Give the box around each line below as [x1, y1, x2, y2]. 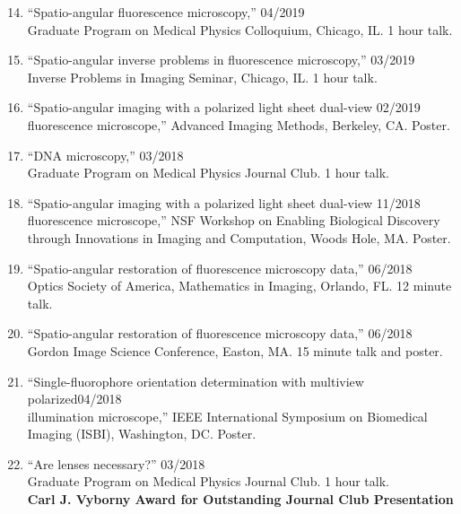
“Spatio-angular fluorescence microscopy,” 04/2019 [27, 3, 305, 21]
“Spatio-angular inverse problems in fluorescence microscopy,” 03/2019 [27, 50, 415, 69]
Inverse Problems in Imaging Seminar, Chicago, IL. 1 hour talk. [27, 67, 378, 86]
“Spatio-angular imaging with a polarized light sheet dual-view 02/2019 [27, 98, 421, 117]
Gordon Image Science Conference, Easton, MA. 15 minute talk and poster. [27, 341, 443, 360]
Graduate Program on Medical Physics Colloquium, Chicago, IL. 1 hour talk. [27, 20, 453, 39]
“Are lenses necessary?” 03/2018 [27, 454, 205, 473]
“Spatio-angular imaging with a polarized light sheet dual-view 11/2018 [27, 193, 421, 212]
